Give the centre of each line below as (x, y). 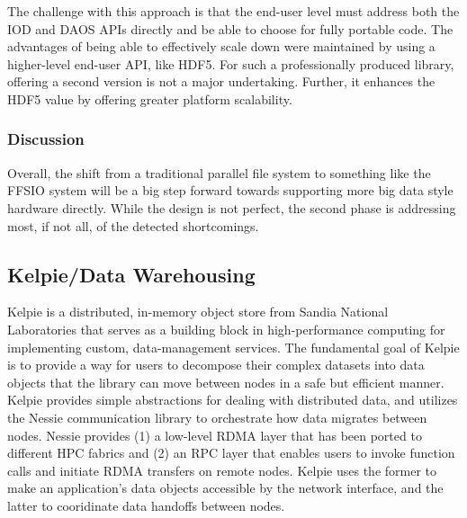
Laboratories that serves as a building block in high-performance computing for (226, 329)
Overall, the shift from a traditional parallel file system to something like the (219, 172)
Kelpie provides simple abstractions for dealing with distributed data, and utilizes (233, 400)
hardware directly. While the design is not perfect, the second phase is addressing (232, 207)
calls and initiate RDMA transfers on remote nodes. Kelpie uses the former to (222, 470)
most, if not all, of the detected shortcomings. (133, 225)
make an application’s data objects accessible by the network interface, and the (225, 488)
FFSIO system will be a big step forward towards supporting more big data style (230, 190)
